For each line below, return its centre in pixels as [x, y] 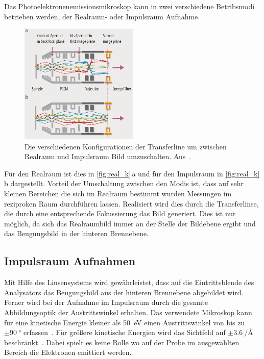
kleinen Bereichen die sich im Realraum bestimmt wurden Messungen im [118, 194]
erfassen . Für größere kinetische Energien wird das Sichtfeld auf [124, 332]
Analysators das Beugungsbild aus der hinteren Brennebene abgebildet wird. [124, 292]
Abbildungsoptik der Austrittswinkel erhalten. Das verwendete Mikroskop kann [128, 312]
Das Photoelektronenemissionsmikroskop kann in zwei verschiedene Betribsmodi [129, 6]
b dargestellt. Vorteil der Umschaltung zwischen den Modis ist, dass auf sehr [124, 183]
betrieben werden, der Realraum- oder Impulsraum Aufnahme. [102, 16]
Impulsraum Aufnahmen [70, 261]
